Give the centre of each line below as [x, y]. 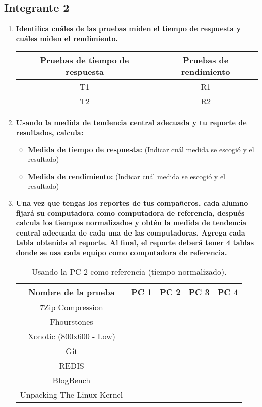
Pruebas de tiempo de [85, 60]
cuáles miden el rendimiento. [67, 38]
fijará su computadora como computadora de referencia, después [130, 213]
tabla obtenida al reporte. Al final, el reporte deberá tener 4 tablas [135, 242]
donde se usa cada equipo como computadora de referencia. [121, 252]
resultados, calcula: [50, 132]
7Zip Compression [72, 307]
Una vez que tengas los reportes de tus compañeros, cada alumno [132, 202]
